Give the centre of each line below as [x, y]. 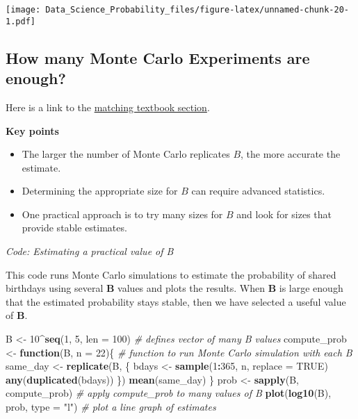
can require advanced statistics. [258, 191]
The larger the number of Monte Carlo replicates [126, 154]
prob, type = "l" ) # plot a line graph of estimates [111, 406]
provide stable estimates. [74, 228]
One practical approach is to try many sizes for [122, 214]
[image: [23, 10]
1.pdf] [21, 21]
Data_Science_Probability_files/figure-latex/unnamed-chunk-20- [197, 10]
